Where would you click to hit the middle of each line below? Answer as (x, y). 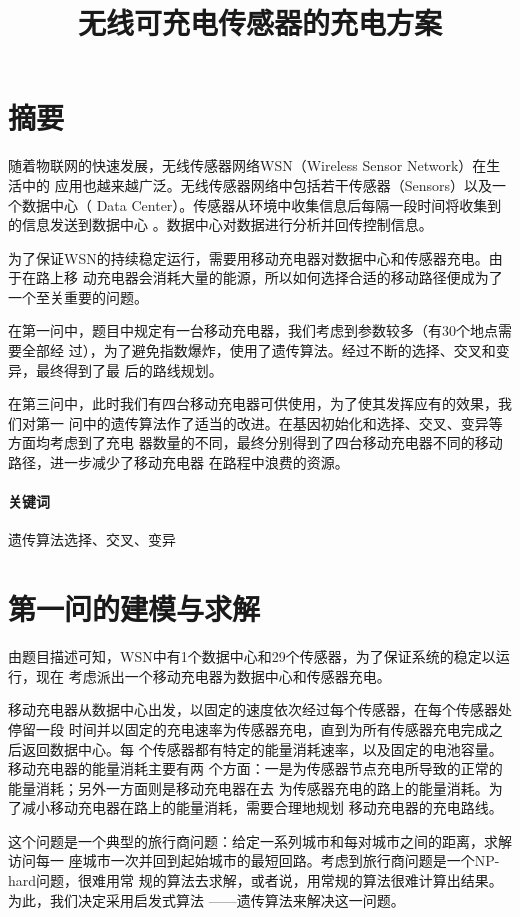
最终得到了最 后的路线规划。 (129, 369)
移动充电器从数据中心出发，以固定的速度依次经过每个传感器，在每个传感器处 (260, 709)
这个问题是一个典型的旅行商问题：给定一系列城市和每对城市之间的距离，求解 (260, 840)
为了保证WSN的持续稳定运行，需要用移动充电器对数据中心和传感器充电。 (248, 257)
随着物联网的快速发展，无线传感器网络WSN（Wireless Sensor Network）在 (247, 165)
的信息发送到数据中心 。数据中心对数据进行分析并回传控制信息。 (220, 224)
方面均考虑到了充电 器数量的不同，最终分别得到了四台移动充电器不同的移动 (255, 442)
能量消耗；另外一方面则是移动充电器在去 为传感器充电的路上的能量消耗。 (248, 787)
